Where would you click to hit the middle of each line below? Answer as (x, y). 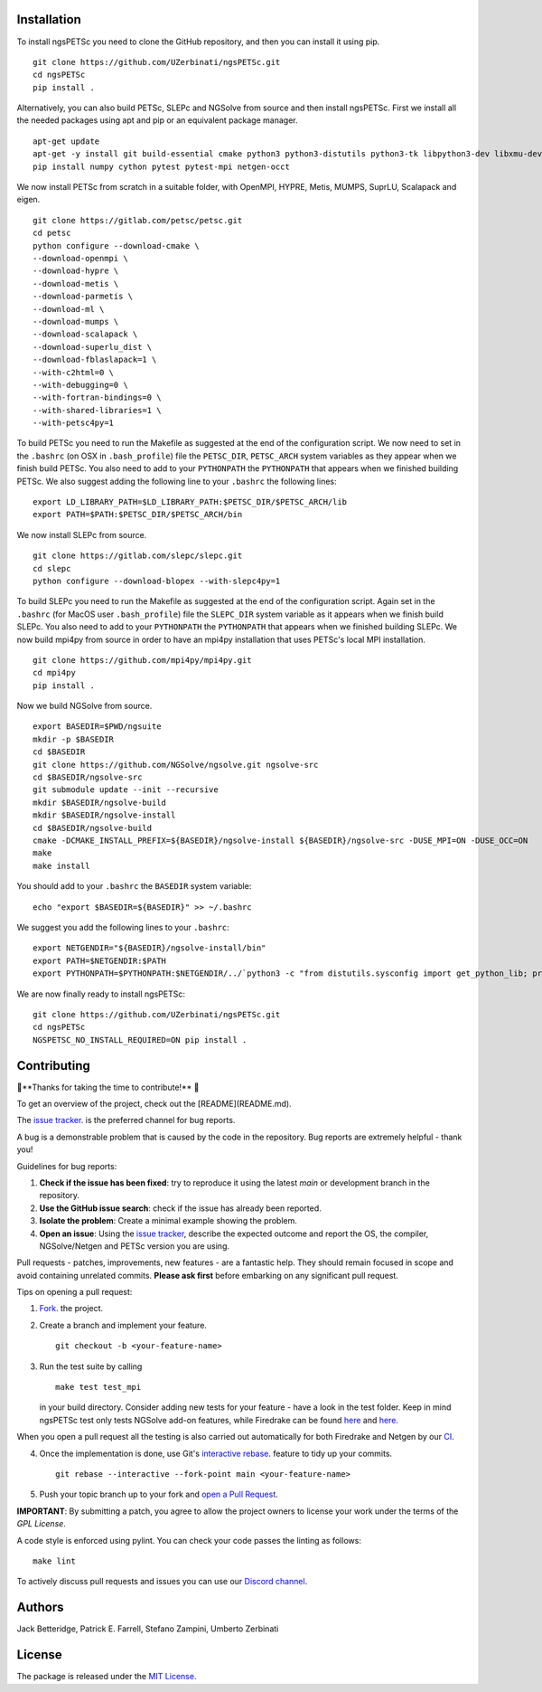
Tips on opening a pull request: (75, 1292)
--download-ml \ (69, 309)
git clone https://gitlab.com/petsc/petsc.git (138, 220)
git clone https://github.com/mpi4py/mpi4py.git (142, 660)
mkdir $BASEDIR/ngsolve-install (104, 815)
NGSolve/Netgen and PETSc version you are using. (135, 1246)
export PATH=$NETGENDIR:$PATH (100, 960)
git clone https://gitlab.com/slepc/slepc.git (138, 556)
